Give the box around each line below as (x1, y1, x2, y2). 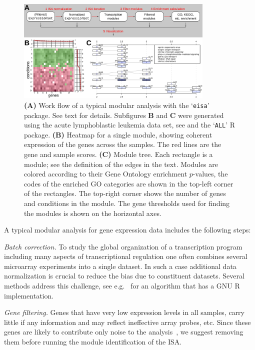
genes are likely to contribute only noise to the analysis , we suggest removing (4, 326, 243, 337)
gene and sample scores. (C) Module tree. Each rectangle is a (24, 148, 213, 159)
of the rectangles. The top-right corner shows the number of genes (24, 188, 226, 198)
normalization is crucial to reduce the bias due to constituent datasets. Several (4, 270, 244, 281)
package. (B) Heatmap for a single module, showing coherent (24, 129, 212, 139)
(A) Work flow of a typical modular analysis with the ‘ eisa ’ (24, 99, 209, 110)
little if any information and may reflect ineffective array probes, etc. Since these (4, 316, 251, 327)
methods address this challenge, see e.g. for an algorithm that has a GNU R (4, 280, 240, 291)
